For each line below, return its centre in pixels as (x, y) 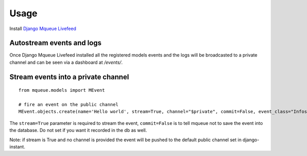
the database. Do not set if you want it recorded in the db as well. (78, 131)
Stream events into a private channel (69, 77)
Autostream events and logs (56, 43)
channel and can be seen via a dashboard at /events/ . (66, 62)
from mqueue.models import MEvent (62, 90)
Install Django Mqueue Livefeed (43, 29)
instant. (17, 147)
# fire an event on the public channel (69, 105)
